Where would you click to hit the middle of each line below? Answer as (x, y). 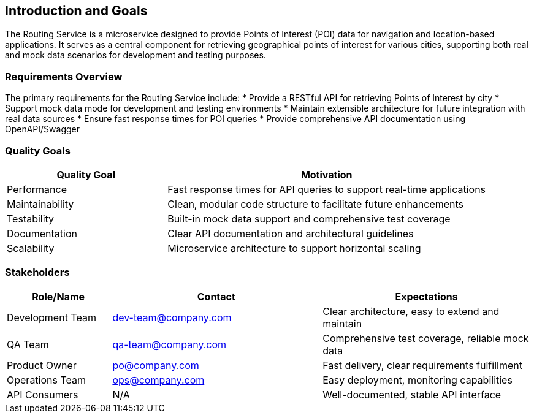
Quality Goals (38, 150)
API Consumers (43, 394)
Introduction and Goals (76, 11)
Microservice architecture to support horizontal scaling (294, 248)
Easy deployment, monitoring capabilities (418, 380)
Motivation (326, 174)
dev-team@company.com (172, 317)
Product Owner (42, 365)
